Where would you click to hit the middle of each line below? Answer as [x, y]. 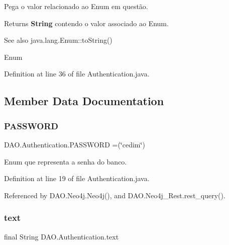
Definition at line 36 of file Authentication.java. [77, 74]
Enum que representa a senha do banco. [66, 161]
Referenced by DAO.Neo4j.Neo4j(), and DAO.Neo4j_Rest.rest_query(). [115, 195]
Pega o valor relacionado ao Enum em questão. [76, 6]
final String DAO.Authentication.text [62, 236]
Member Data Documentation [84, 101]
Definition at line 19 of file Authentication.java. [77, 178]
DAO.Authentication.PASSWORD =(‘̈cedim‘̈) [75, 144]
